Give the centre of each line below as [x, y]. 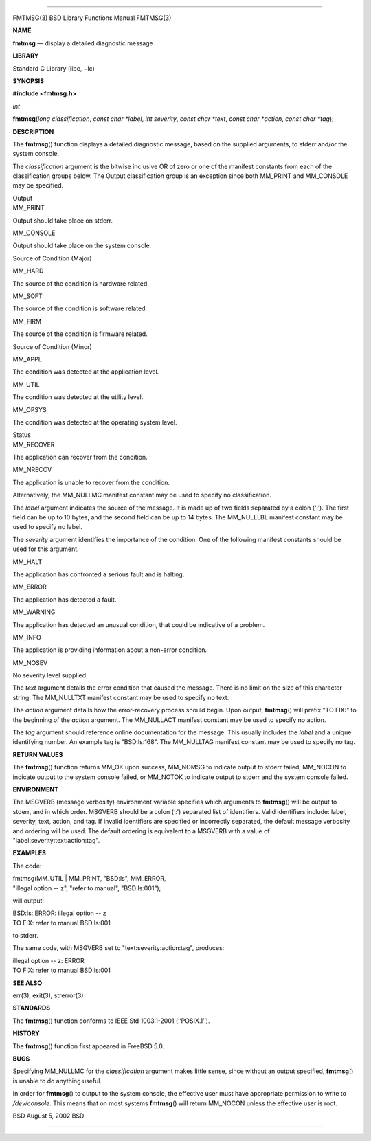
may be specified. [38, 185]
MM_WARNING [34, 612]
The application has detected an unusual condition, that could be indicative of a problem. [139, 624]
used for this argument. [46, 549]
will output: [29, 901]
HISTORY [26, 1033]
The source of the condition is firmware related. [80, 334]
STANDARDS [32, 1008]
